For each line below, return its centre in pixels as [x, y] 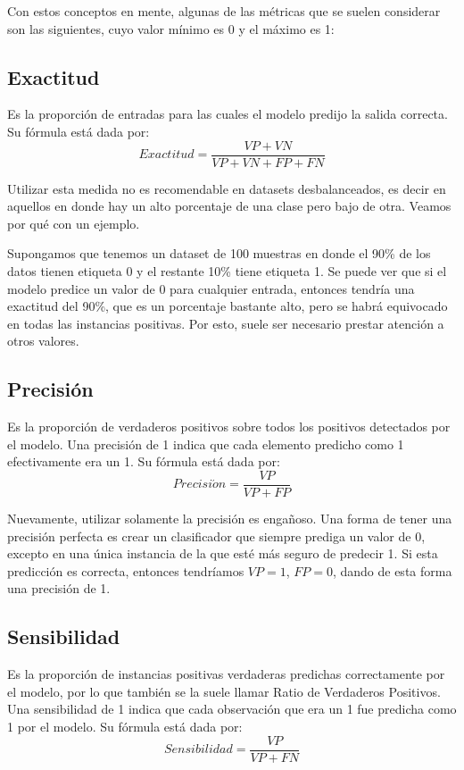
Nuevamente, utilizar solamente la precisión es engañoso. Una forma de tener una [230, 519]
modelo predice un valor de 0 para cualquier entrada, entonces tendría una [211, 288]
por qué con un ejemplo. [74, 223]
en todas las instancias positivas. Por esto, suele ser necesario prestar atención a [226, 323]
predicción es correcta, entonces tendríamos [126, 570]
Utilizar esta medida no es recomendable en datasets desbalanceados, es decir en [227, 188]
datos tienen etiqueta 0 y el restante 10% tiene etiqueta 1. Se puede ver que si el [227, 271]
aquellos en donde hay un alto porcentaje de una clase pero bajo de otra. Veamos [229, 206]
